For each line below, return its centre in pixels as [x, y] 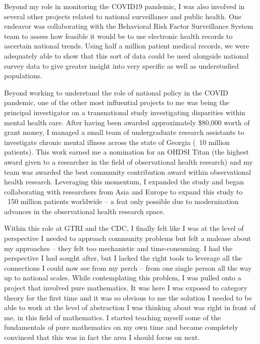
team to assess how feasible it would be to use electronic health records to [118, 36]
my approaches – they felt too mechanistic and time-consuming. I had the [118, 248]
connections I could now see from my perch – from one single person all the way [128, 267]
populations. [23, 76]
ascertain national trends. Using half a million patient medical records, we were [127, 46]
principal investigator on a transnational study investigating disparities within [125, 112]
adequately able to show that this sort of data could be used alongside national [126, 55]
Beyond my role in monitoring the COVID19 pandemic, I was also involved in [124, 6]
